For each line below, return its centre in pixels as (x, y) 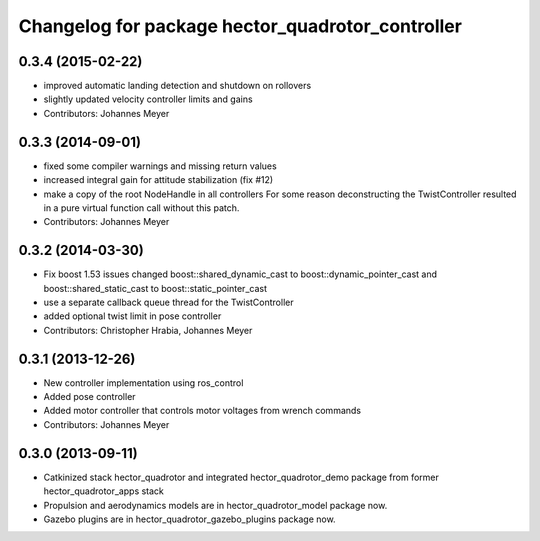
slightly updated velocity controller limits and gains (148, 99)
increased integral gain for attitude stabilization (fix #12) (158, 180)
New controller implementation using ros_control (143, 382)
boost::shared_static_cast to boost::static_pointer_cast (155, 288)
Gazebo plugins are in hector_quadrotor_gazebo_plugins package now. (189, 519)
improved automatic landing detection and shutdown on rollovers (177, 86)
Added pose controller (89, 397)
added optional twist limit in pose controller (132, 316)
